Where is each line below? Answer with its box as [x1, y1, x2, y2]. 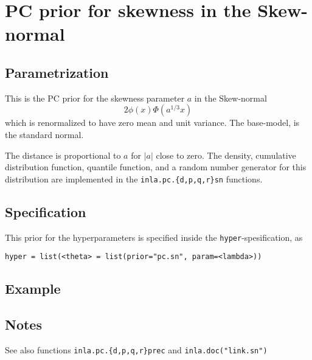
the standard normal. [5, 128, 84, 140]
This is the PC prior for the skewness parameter [5, 91, 185, 104]
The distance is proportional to [5, 148, 121, 161]
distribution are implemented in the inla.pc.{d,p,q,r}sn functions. [5, 172, 263, 185]
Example [5, 279, 61, 298]
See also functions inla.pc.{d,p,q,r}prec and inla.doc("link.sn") [5, 343, 268, 356]
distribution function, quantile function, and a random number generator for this [5, 161, 307, 173]
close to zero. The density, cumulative [156, 148, 296, 161]
